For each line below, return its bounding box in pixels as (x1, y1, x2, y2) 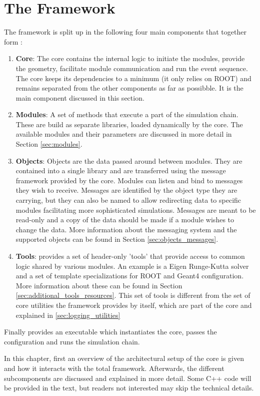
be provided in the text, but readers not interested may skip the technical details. (4, 382, 254, 393)
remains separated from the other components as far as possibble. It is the (15, 83, 243, 93)
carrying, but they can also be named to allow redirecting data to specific (15, 195, 241, 205)
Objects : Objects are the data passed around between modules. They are (15, 155, 242, 166)
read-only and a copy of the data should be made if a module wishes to (15, 214, 234, 225)
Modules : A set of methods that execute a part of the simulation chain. (15, 109, 238, 120)
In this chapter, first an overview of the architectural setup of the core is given (4, 353, 244, 363)
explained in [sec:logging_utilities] (15, 309, 120, 320)
